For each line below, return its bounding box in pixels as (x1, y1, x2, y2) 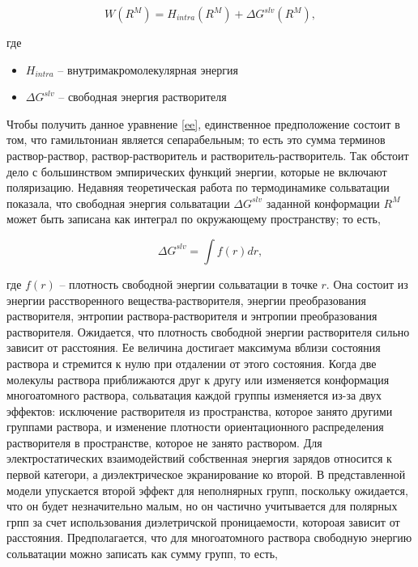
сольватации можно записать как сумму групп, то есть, (6, 545, 278, 562)
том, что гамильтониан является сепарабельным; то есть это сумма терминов (6, 131, 386, 148)
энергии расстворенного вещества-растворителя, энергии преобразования (6, 291, 366, 308)
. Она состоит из (326, 275, 408, 292)
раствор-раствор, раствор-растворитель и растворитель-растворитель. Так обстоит (6, 146, 409, 163)
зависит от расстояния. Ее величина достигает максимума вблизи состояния (6, 339, 381, 356)
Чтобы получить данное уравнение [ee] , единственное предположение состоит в (6, 115, 400, 132)
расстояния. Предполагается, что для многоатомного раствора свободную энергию (6, 529, 412, 546)
